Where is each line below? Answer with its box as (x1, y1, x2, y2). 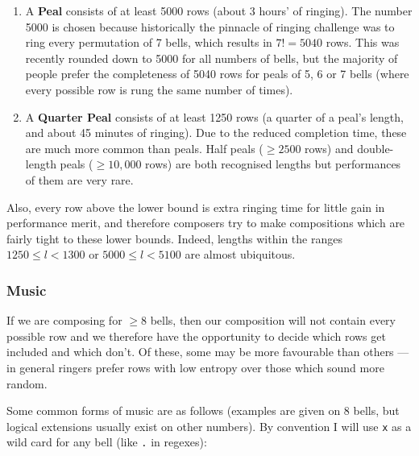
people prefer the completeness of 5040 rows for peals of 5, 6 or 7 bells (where (25, 65, 409, 82)
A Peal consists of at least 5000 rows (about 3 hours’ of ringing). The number (25, 2, 413, 19)
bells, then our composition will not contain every (150, 312, 396, 329)
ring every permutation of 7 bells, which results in (25, 34, 272, 51)
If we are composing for (6, 312, 122, 329)
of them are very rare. (25, 171, 134, 188)
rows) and (305, 139, 354, 156)
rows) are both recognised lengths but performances (145, 155, 401, 172)
